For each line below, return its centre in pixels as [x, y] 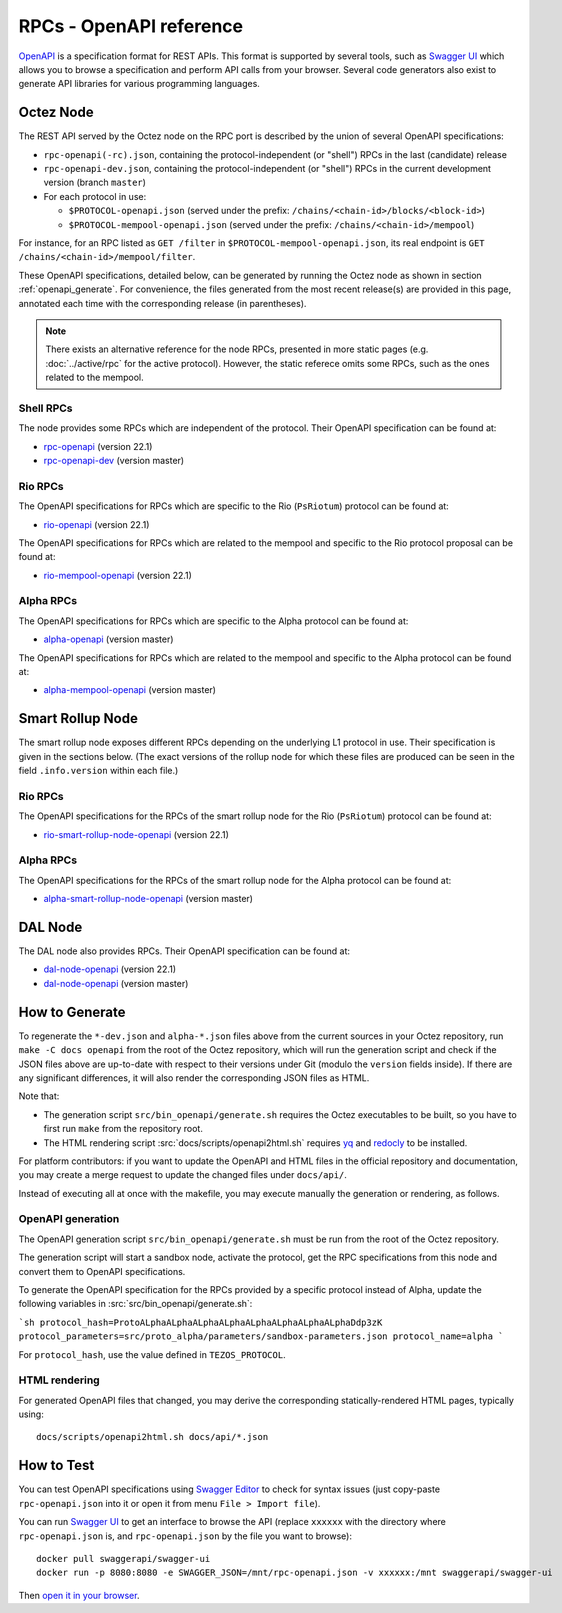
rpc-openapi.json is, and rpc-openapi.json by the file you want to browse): [185, 1536]
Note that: [39, 1096]
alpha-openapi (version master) [108, 639]
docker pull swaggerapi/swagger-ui [123, 1558]
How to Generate [72, 1011]
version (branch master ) [95, 182]
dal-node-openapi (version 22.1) [110, 969]
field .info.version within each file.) [98, 771]
